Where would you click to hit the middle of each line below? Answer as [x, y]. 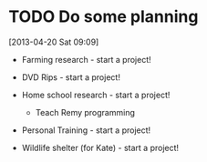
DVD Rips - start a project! [71, 77]
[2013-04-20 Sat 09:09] [54, 42]
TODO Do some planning [103, 17]
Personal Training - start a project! [86, 130]
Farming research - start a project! [86, 59]
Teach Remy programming [85, 112]
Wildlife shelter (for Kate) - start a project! [100, 147]
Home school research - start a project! [96, 95]
